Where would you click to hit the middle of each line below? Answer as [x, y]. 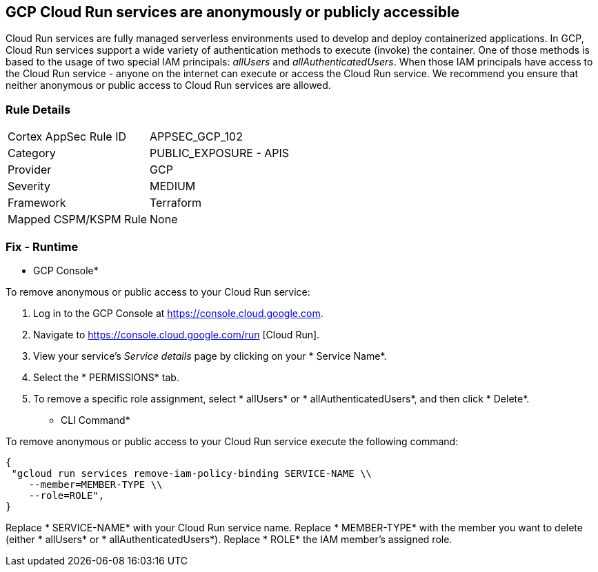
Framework [37, 203]
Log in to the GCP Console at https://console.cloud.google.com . [178, 313]
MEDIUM [173, 186]
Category [32, 153]
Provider [30, 170]
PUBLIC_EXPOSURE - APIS [220, 153]
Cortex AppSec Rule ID [67, 137]
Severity [29, 186]
